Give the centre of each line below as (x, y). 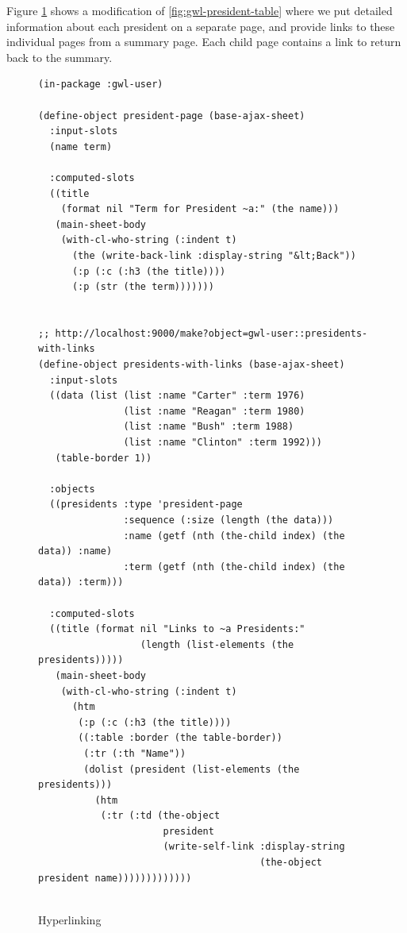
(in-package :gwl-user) (101, 85)
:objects (72, 489)
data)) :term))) (81, 582)
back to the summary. (60, 57)
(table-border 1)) (104, 458)
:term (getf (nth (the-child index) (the (234, 567)
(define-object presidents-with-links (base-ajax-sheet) (192, 365)
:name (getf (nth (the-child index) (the (234, 536)
